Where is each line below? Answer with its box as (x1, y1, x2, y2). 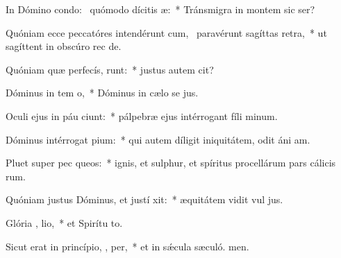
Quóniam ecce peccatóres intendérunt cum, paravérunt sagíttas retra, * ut (6, 25, 327, 40)
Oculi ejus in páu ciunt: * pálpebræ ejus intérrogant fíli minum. (6, 108, 278, 123)
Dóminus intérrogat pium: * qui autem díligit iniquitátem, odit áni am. (6, 132, 310, 146)
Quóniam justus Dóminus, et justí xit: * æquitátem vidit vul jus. (6, 192, 283, 207)
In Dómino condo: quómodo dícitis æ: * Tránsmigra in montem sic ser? (6, 2, 315, 16)
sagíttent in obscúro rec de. (6, 39, 122, 53)
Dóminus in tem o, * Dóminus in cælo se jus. (6, 85, 199, 100)
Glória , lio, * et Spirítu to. (6, 215, 123, 230)
